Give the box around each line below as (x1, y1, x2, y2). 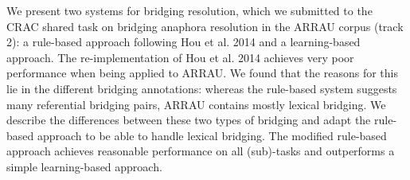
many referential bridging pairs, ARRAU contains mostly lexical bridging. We (6, 96, 386, 112)
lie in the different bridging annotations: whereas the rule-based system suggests (6, 80, 397, 96)
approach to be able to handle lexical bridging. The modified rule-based (37, 127, 387, 143)
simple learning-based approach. (6, 158, 162, 174)
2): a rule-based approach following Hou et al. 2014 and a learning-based (6, 33, 361, 50)
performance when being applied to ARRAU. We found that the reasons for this (6, 65, 398, 81)
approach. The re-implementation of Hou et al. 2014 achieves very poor (6, 49, 354, 65)
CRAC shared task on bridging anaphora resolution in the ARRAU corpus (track (6, 18, 404, 34)
